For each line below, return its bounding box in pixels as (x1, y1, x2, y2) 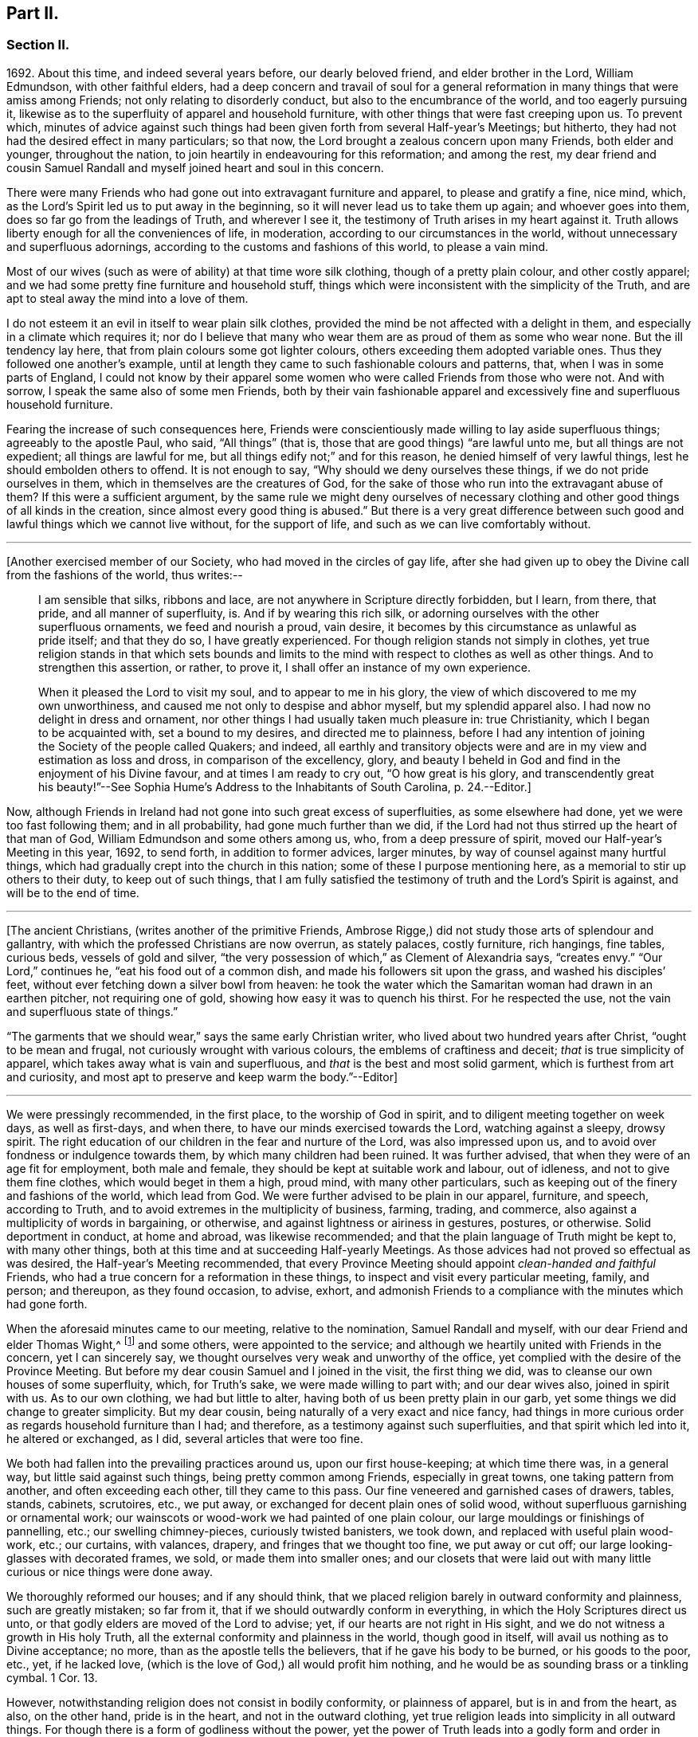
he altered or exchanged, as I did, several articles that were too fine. (6, 1432, 363, 1446)
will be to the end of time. (6, 885, 139, 900)
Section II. (6, 37, 70, 53)
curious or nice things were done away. (6, 1565, 213, 1579)
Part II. (6, 3, 59, 23)
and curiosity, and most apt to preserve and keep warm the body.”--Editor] (6, 1069, 398, 1084)
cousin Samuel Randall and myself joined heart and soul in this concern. (6, 160, 384, 174)
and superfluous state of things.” (6, 1004, 178, 1018)
